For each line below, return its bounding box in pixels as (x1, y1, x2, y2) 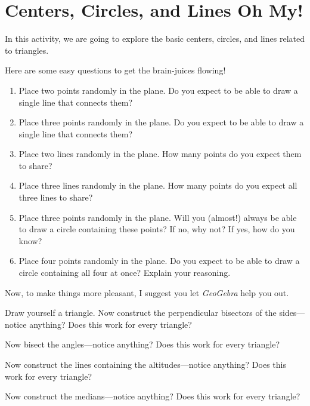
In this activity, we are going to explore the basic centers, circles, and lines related (5, 32, 305, 45)
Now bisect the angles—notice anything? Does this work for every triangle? (5, 338, 280, 350)
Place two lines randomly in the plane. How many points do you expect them (18, 147, 302, 160)
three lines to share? (18, 191, 93, 204)
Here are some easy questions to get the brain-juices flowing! (5, 64, 226, 76)
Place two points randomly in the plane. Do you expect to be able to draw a (18, 84, 298, 96)
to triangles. (5, 44, 49, 56)
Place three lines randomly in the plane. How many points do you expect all (18, 179, 297, 192)
